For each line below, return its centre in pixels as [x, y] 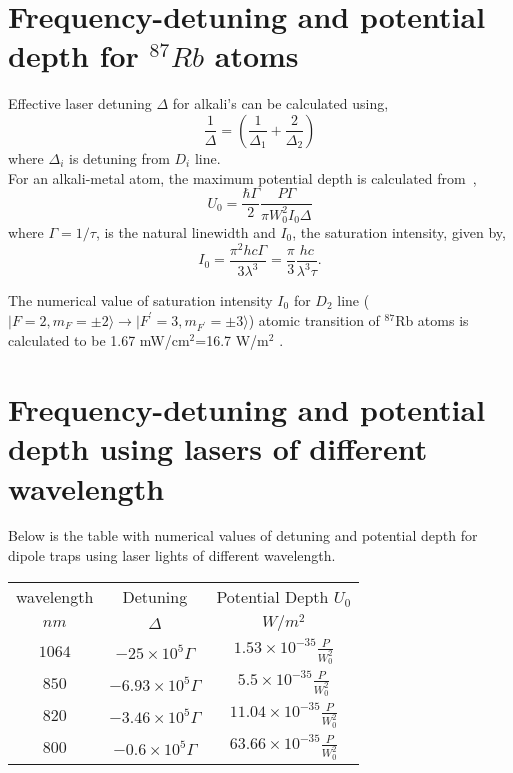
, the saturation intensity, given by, [399, 231]
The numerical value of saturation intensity [140, 300]
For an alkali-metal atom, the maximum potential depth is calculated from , [242, 177]
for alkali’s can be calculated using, [280, 103]
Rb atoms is [432, 319]
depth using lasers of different [218, 448]
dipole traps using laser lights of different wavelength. [172, 555]
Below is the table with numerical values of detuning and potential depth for [243, 535]
